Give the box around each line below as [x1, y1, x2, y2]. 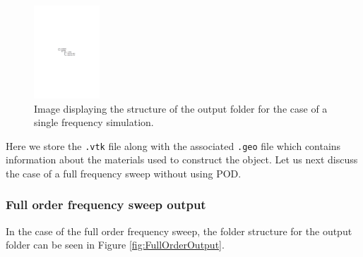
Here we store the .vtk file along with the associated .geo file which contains [6, 138, 341, 153]
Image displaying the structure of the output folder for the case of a [34, 101, 328, 115]
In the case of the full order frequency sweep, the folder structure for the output [6, 223, 352, 238]
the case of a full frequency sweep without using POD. [6, 165, 242, 180]
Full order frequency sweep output [6, 196, 206, 213]
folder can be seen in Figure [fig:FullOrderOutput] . [6, 237, 225, 252]
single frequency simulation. [34, 115, 154, 130]
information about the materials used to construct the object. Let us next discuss [6, 152, 358, 167]
